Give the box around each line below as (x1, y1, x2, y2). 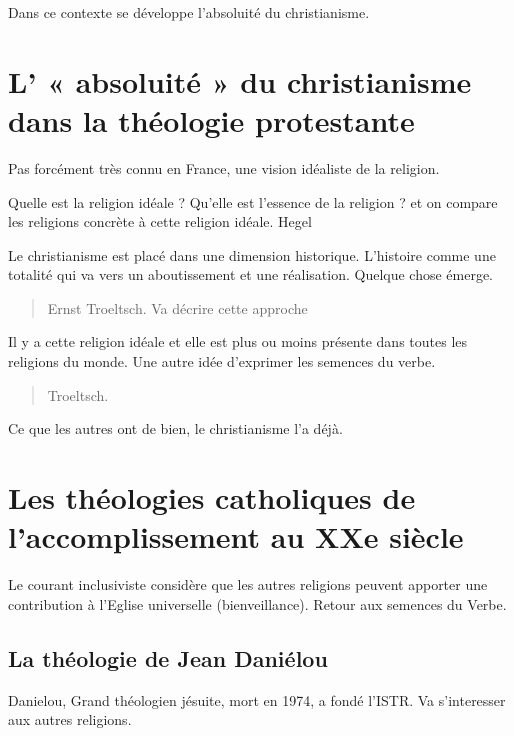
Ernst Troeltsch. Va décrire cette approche (47, 297, 308, 318)
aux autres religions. (8, 709, 132, 730)
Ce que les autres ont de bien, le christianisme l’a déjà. (8, 418, 343, 439)
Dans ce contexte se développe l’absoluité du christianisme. (8, 2, 370, 22)
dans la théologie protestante (8, 99, 415, 140)
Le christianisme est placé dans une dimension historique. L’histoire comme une (8, 244, 496, 265)
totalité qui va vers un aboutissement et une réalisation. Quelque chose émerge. (8, 264, 494, 285)
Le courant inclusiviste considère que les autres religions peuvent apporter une (8, 574, 488, 595)
